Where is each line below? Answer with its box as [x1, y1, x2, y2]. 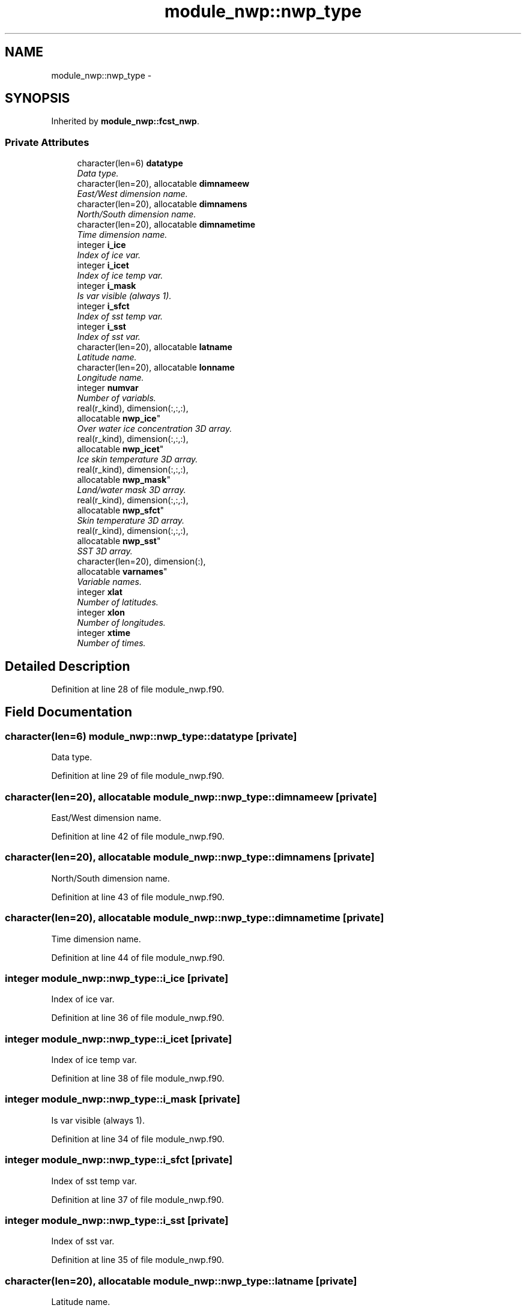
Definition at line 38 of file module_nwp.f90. [51, 1073, 225, 1083]
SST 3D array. [77, 546, 133, 557]
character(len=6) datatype [77, 158, 183, 169]
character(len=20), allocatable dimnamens [77, 199, 247, 210]
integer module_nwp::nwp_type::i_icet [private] [5, 1032, 232, 1045]
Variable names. [77, 577, 142, 587]
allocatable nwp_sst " [77, 536, 161, 547]
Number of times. [77, 638, 146, 649]
